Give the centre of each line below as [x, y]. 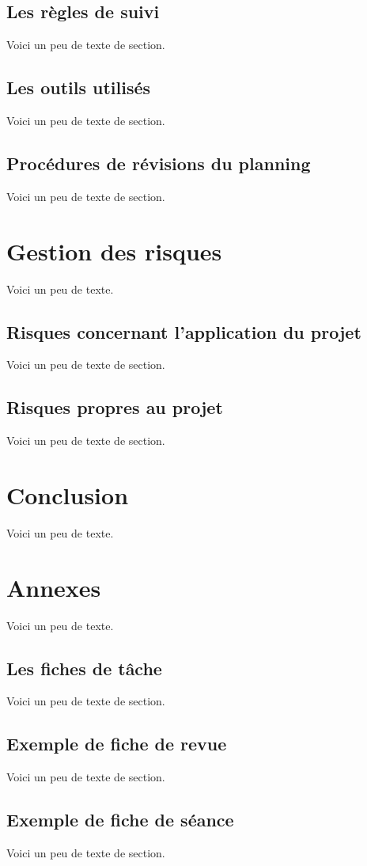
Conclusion [68, 494]
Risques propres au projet [115, 407]
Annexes [54, 587]
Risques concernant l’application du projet [184, 331]
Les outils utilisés [79, 87]
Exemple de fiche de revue [117, 744]
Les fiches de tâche [84, 668]
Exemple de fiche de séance [120, 820]
